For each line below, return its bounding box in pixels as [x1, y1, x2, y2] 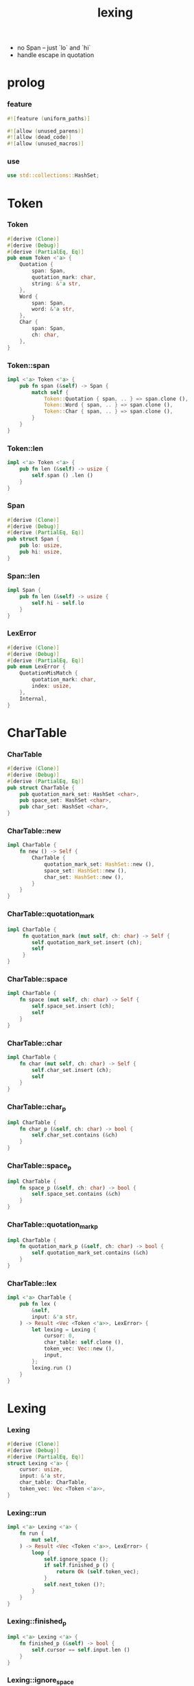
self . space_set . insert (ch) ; [32, 1003, 115, 1010]
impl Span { [7, 587, 41, 594]
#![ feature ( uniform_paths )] [7, 115, 90, 122]
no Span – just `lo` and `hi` [16, 43, 91, 52]
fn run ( [19, 1530, 45, 1537]
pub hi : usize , [19, 549, 63, 556]
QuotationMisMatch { [19, 670, 78, 677]
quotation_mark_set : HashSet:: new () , [43, 861, 155, 868]
